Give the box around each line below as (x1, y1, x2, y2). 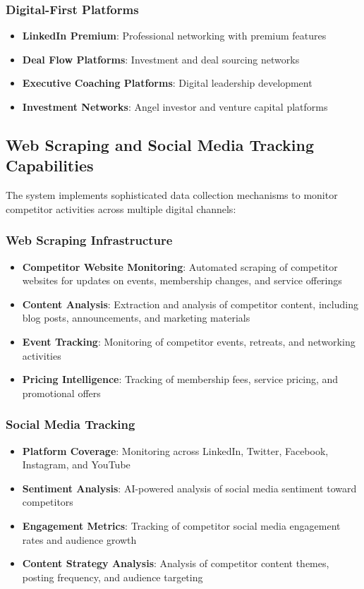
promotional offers (22, 385, 101, 400)
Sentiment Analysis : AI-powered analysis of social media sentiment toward (22, 480, 357, 495)
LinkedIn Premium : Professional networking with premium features (22, 28, 327, 43)
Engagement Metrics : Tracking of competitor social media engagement (22, 518, 341, 533)
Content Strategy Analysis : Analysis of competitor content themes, (22, 556, 329, 571)
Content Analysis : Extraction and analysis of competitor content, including (22, 296, 358, 311)
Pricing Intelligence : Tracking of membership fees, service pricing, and (22, 372, 339, 387)
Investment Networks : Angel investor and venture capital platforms (22, 99, 328, 114)
